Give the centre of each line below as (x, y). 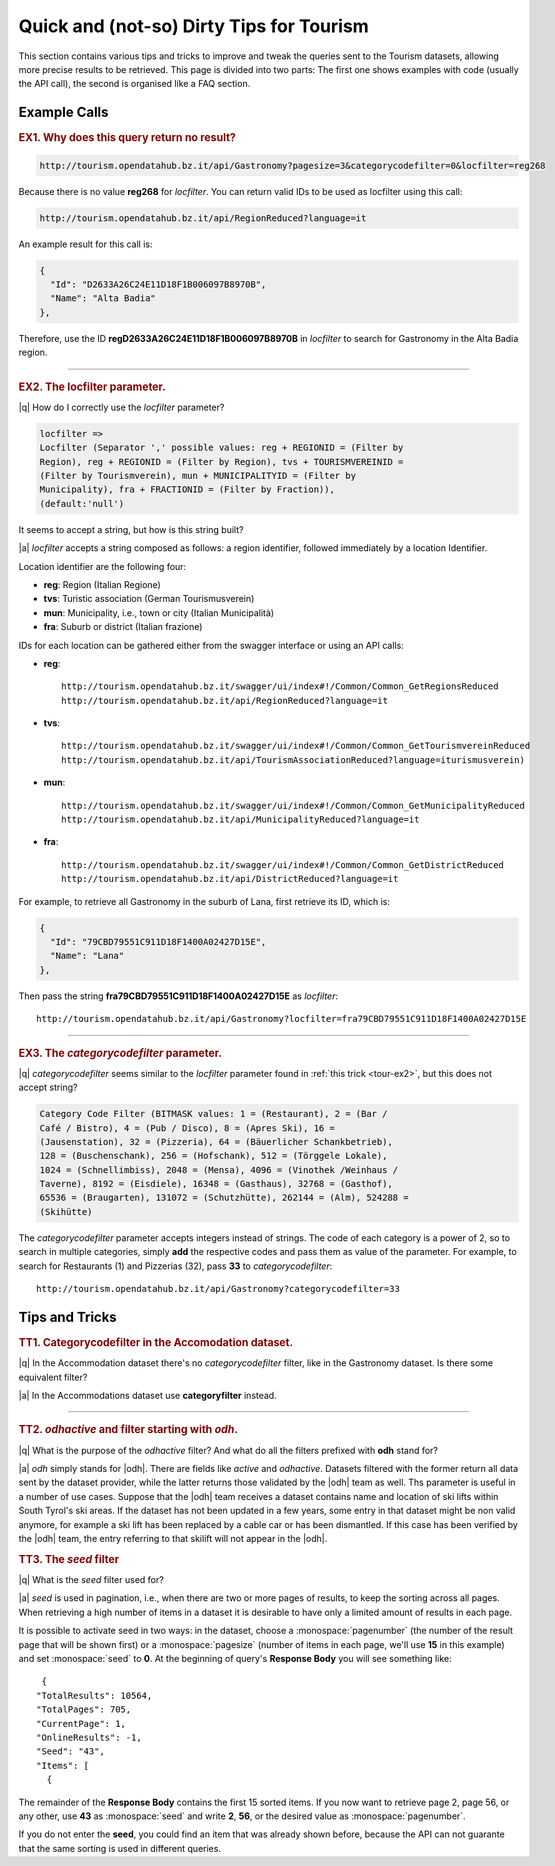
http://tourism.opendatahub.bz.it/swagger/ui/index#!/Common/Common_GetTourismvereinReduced (296, 746)
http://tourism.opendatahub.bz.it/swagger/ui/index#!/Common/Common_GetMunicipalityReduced (293, 805)
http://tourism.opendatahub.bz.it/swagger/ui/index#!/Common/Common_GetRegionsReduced (280, 686)
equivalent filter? (53, 1377)
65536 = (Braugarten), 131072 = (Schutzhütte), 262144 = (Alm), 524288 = (224, 1198)
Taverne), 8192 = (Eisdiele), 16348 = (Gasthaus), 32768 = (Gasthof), (216, 1184)
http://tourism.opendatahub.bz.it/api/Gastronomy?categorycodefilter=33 (218, 1289)
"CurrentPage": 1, (81, 1723)
